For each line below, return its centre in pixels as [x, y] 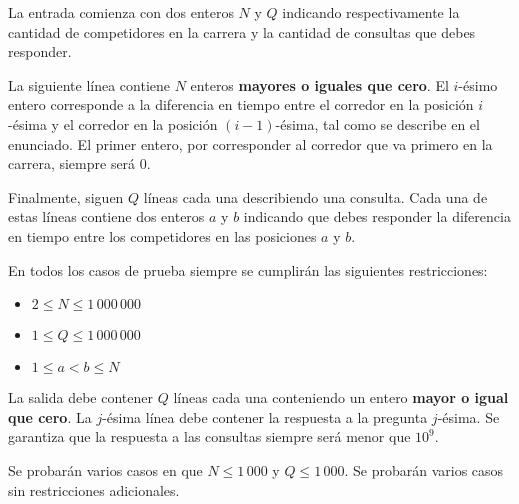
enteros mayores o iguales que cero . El [319, 84]
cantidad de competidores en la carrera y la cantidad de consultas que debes [242, 31]
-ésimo [478, 84]
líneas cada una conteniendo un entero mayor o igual [341, 397]
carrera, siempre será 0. [79, 163]
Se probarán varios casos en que [105, 469]
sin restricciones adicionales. [94, 489]
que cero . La [50, 416]
